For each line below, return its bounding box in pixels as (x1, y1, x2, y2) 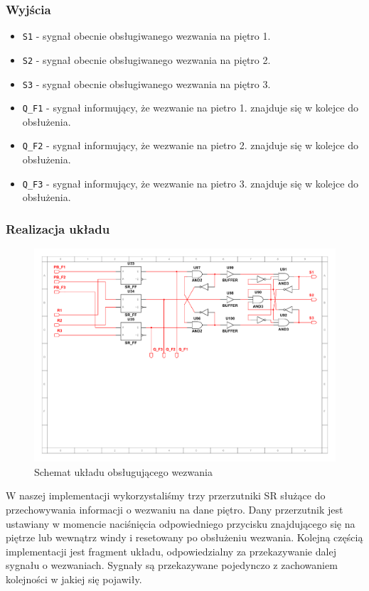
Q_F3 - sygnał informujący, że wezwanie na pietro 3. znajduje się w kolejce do (22, 175, 358, 190)
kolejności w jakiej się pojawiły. (6, 571, 142, 586)
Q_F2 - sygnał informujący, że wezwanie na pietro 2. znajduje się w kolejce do (22, 138, 358, 153)
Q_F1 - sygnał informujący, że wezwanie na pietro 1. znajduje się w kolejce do (22, 100, 358, 115)
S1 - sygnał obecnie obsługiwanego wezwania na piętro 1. (22, 28, 271, 43)
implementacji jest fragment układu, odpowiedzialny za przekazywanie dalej (6, 543, 336, 558)
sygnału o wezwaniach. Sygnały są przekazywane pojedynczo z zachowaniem (6, 558, 338, 573)
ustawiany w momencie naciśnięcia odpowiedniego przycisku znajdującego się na (6, 516, 355, 531)
